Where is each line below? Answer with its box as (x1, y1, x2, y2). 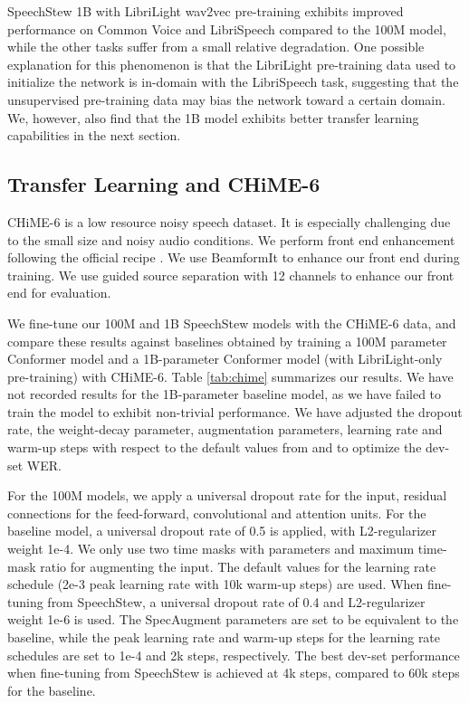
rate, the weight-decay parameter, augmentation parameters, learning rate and (7, 420, 443, 439)
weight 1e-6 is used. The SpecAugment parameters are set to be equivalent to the (7, 610, 459, 629)
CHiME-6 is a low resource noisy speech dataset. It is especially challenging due (7, 212, 451, 231)
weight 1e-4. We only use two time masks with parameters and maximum (7, 539, 415, 558)
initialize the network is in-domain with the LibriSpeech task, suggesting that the (7, 72, 459, 91)
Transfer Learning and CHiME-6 (7, 170, 321, 198)
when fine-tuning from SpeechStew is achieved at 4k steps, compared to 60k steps (7, 663, 460, 682)
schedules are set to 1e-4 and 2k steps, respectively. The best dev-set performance (7, 645, 460, 664)
